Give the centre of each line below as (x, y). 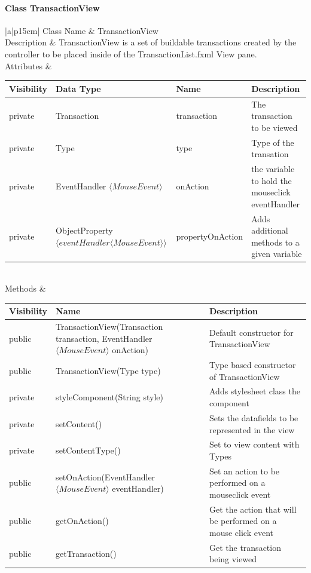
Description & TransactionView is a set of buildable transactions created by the (151, 42)
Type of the (273, 142)
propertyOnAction (210, 236)
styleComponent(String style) (109, 397)
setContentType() (88, 450)
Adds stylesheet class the (254, 391)
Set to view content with (254, 444)
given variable (277, 254)
